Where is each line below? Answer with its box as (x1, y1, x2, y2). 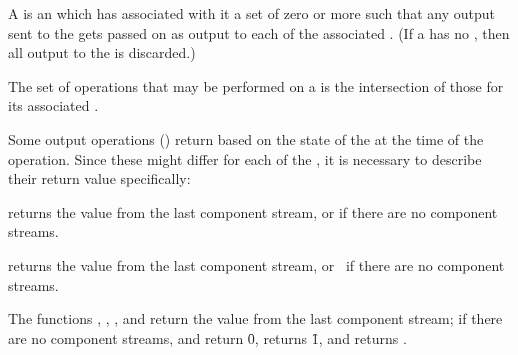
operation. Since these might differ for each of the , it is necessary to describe (8, 148, 482, 169)
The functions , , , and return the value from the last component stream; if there (8, 308, 503, 329)
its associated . (8, 95, 99, 116)
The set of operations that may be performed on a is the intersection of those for (8, 75, 504, 96)
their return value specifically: (8, 168, 191, 189)
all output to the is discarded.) (8, 42, 196, 63)
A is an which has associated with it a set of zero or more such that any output (8, 3, 496, 23)
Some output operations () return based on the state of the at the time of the (8, 128, 484, 149)
